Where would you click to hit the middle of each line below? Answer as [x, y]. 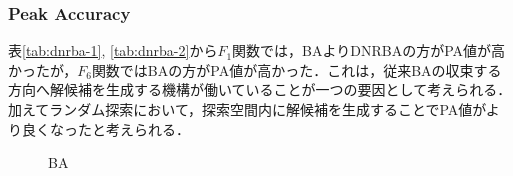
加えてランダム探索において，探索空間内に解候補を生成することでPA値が [247, 109]
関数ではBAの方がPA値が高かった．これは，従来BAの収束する [296, 69]
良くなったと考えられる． [105, 128]
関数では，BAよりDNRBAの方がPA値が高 [369, 50]
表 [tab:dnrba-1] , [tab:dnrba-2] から [113, 50]
